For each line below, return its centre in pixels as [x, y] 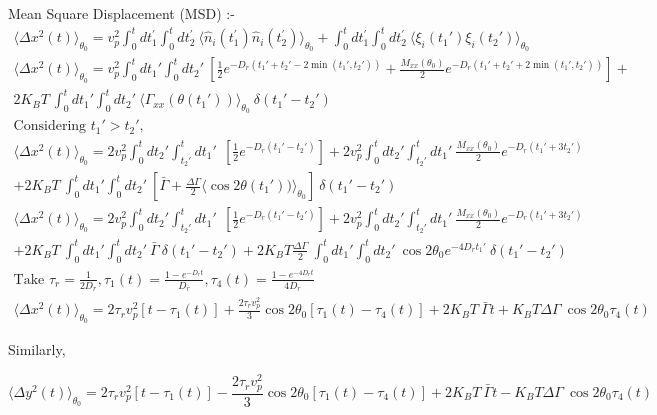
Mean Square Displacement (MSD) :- [121, 13]
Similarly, [37, 349]
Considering [50, 126]
